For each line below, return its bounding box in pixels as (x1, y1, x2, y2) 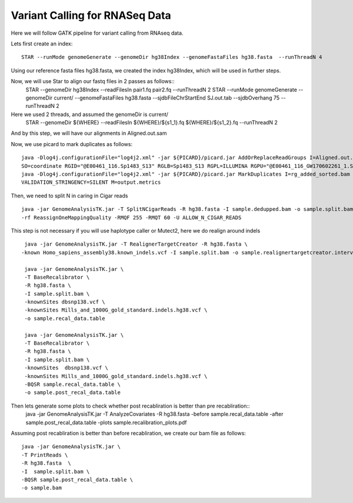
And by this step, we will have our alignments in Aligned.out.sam (11, 130, 167, 137)
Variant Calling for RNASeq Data (11, 9, 172, 22)
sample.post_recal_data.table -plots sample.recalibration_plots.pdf (25, 419, 187, 426)
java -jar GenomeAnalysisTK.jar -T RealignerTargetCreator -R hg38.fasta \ (24, 241, 248, 247)
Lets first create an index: (11, 40, 73, 47)
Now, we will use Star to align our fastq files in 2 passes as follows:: (11, 78, 175, 85)
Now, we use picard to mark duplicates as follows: (11, 140, 132, 147)
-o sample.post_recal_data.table (24, 389, 121, 396)
